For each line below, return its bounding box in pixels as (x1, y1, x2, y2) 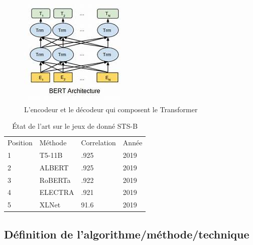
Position (8, 137, 33, 148)
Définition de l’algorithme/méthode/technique (4, 226, 249, 241)
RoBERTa (39, 174, 71, 185)
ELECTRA (39, 187, 74, 197)
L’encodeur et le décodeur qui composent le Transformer (24, 104, 198, 114)
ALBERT (39, 162, 69, 172)
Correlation (81, 137, 116, 148)
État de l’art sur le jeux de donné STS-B (12, 121, 138, 131)
